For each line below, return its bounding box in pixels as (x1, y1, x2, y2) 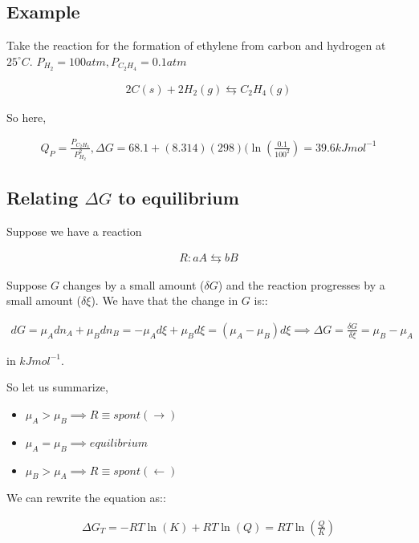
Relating (6, 185, 79, 210)
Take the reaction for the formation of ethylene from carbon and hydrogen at (6, 37, 386, 54)
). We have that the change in (91, 292, 238, 309)
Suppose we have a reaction (6, 222, 142, 239)
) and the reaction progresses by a (218, 276, 385, 293)
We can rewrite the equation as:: (6, 489, 166, 506)
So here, (6, 108, 47, 125)
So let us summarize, (6, 379, 108, 395)
